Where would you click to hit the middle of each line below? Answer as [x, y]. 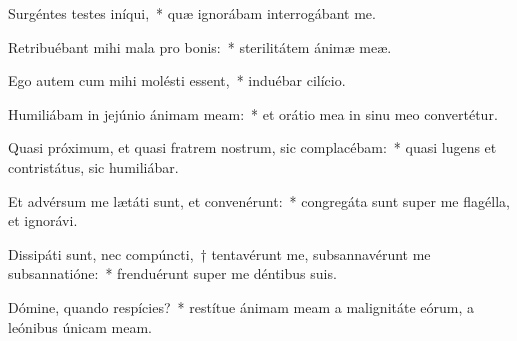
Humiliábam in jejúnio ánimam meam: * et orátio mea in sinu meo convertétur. [253, 113]
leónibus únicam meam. [80, 326]
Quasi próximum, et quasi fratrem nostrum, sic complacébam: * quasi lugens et [252, 147]
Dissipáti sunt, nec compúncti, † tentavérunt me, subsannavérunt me [219, 253]
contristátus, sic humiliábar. [93, 166]
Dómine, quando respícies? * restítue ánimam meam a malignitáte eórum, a [241, 306]
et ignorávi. [43, 220]
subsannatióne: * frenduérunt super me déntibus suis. [172, 273]
